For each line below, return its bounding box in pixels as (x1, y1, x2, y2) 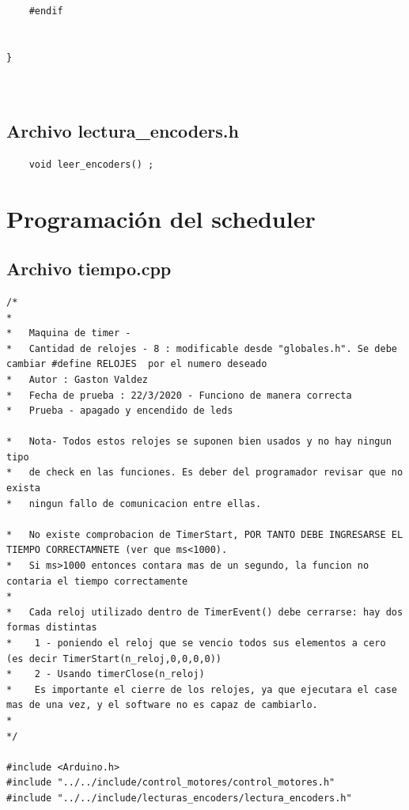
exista (6, 483, 40, 494)
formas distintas (6, 622, 97, 634)
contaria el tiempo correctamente (6, 575, 188, 587)
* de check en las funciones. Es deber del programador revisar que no (6, 467, 403, 479)
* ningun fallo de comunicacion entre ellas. (6, 498, 262, 509)
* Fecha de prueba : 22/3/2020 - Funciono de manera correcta (6, 389, 352, 401)
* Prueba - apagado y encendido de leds (6, 405, 233, 417)
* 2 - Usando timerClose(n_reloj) (6, 668, 205, 680)
